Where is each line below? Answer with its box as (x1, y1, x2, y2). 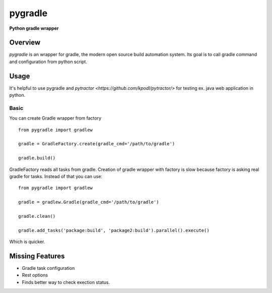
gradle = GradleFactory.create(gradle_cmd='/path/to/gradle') (18, 141, 175, 147)
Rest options (22, 272, 48, 278)
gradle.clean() (18, 213, 56, 219)
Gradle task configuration (22, 265, 75, 271)
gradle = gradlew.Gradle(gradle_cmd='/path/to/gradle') (18, 199, 159, 205)
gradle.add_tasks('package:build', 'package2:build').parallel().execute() (18, 227, 210, 233)
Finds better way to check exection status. (22, 279, 110, 285)
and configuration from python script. (9, 58, 88, 65)
